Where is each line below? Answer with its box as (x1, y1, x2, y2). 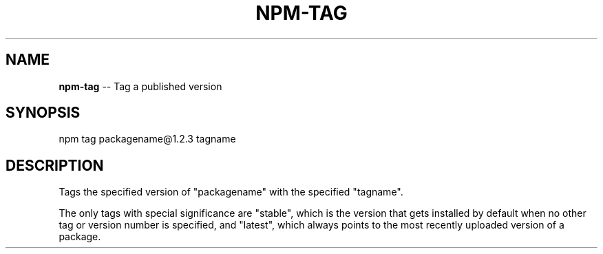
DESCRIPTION (6, 156, 104, 174)
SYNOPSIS (6, 104, 81, 122)
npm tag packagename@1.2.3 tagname (59, 133, 236, 145)
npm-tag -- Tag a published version (59, 80, 222, 92)
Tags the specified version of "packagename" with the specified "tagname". (59, 186, 403, 198)
